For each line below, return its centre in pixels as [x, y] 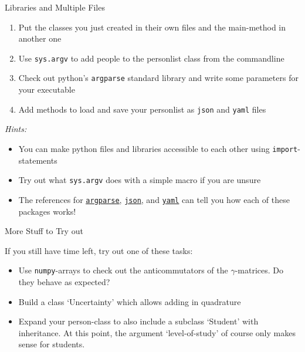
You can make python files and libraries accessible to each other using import [158, 148]
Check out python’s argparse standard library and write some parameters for [158, 78]
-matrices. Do [259, 270]
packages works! [47, 211]
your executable [47, 89]
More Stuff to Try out [44, 231]
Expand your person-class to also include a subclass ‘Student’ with [138, 321]
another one [40, 38]
